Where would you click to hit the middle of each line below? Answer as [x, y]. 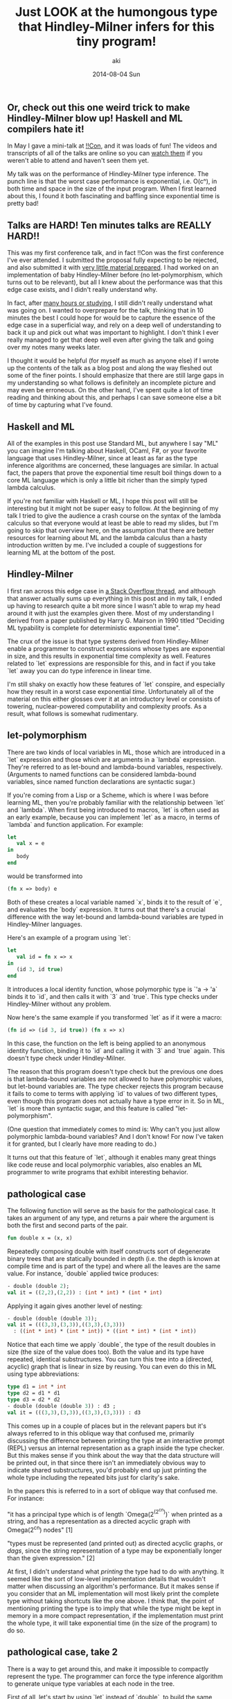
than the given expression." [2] [51, 1558]
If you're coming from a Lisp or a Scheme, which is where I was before [108, 795]
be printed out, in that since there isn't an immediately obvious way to [107, 1463]
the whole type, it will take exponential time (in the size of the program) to [112, 1623]
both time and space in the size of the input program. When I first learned [112, 189]
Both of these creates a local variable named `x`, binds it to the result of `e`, [115, 902]
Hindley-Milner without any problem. [59, 1004]
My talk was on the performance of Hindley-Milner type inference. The [108, 174]
